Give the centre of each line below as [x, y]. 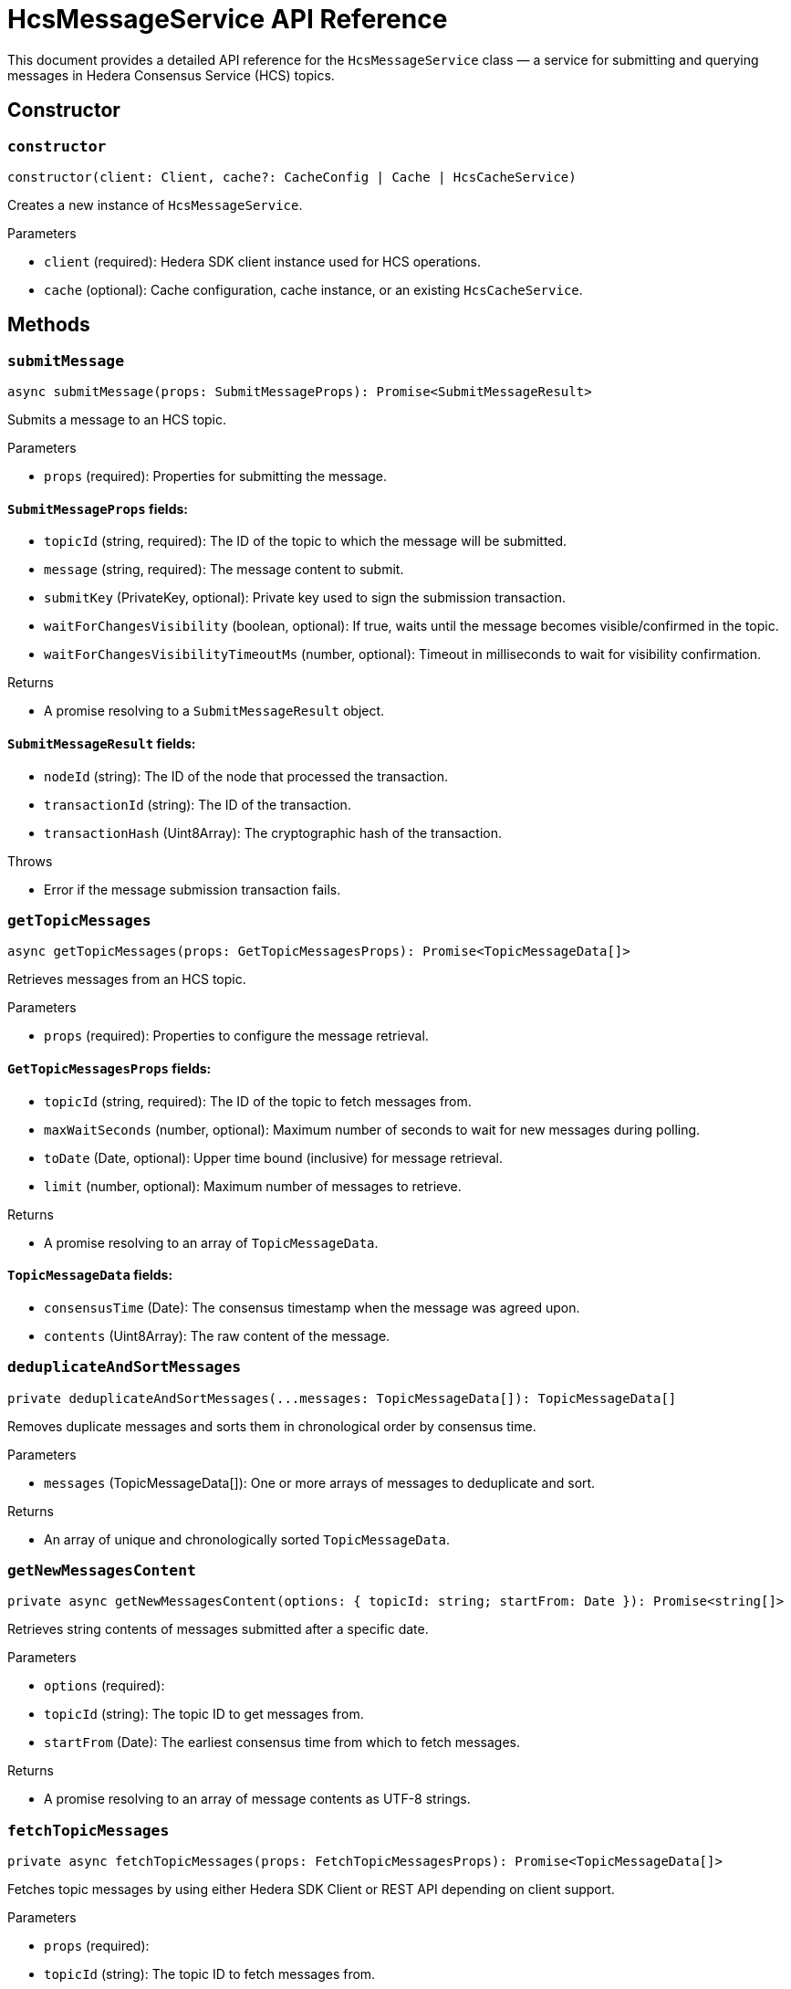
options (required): [104, 1686]
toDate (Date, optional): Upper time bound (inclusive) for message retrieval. [273, 1157]
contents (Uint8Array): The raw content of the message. [217, 1335]
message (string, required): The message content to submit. [224, 570]
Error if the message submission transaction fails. [193, 889]
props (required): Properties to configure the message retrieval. [236, 1036]
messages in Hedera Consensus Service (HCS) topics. [171, 75]
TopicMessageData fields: [90, 1275]
